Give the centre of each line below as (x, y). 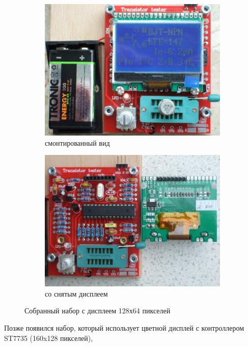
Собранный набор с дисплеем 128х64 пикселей (98, 311)
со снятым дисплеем (76, 293)
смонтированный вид (77, 142)
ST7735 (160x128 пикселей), (49, 338)
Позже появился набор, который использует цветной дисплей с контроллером (124, 327)
